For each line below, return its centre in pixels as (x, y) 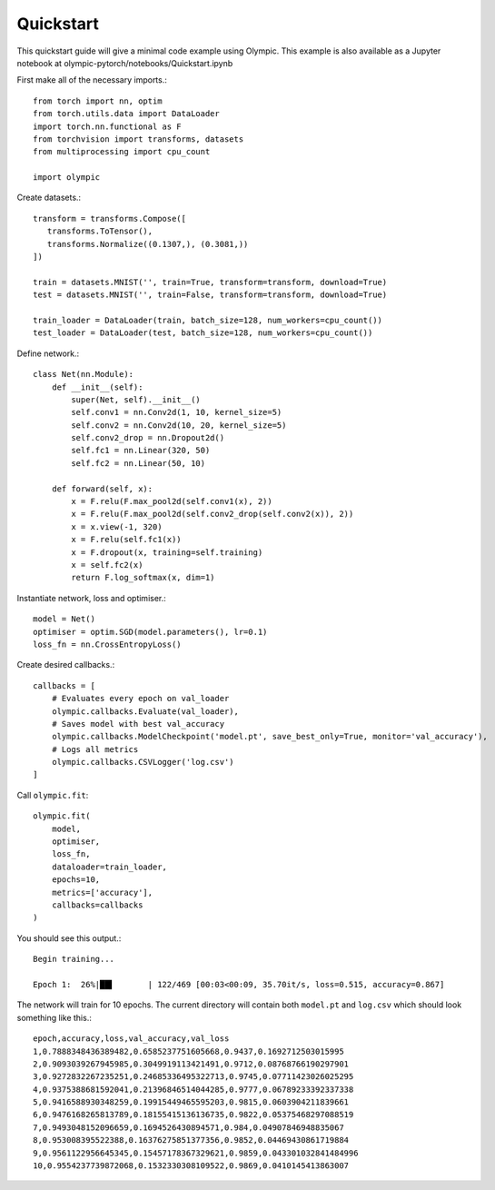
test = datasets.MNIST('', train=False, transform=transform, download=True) (210, 295)
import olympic (67, 178)
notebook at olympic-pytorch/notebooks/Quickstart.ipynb (125, 63)
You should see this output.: (69, 938)
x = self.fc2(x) (107, 565)
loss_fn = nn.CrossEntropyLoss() (107, 644)
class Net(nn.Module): (84, 374)
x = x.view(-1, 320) (117, 526)
